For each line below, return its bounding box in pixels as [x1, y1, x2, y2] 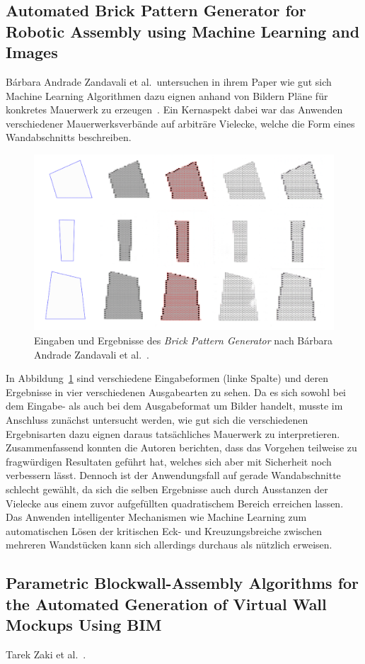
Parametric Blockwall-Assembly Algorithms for [6, 572, 359, 594]
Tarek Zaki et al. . [6, 646, 86, 661]
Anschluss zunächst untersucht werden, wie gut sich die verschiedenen [6, 412, 308, 427]
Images [6, 41, 58, 63]
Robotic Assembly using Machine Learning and [6, 20, 360, 42]
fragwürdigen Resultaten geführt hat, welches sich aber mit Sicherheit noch [6, 454, 332, 468]
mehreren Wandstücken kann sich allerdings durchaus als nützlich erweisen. [6, 537, 332, 552]
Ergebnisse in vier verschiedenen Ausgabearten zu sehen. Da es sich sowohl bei [6, 384, 346, 399]
